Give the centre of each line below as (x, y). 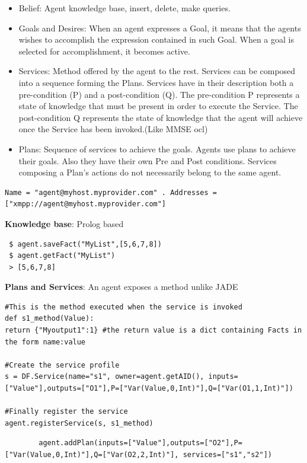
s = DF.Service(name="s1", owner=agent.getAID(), (105, 377)
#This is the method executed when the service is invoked (124, 307)
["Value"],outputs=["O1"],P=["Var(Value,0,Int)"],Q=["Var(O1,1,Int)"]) (149, 389)
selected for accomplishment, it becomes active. (104, 51)
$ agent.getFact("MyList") (62, 256)
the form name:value (45, 342)
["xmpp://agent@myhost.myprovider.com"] (86, 204)
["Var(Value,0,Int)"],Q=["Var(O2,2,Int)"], (92, 455)
